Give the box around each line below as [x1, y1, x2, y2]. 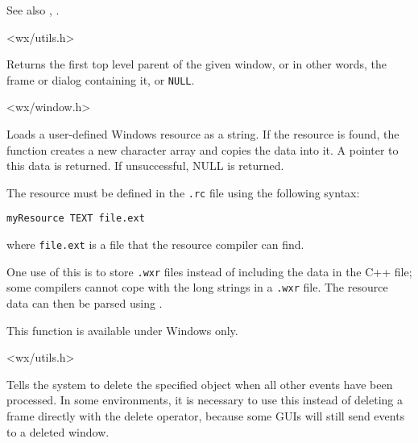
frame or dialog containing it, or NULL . [6, 71, 195, 88]
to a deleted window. [6, 423, 110, 440]
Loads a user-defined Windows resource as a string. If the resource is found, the [6, 126, 399, 143]
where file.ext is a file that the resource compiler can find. [6, 236, 304, 253]
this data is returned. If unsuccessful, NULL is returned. [6, 157, 284, 174]
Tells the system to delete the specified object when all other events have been [6, 375, 393, 392]
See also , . [6, 2, 60, 18]
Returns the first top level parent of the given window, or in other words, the [6, 56, 387, 72]
